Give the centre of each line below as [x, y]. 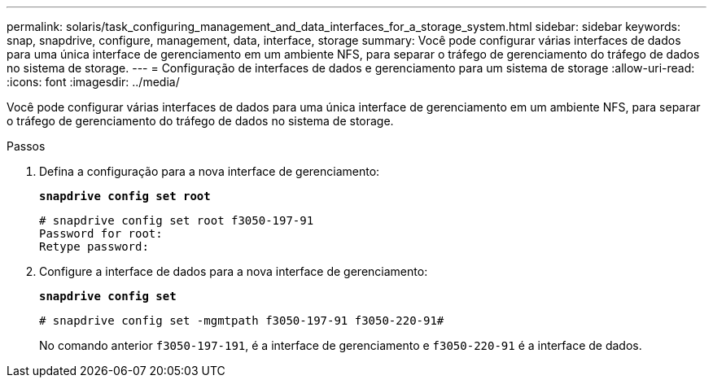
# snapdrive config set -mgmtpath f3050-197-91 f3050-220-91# [242, 321]
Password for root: [101, 233]
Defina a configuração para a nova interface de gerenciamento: [210, 171]
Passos [26, 146]
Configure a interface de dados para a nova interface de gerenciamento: [234, 271]
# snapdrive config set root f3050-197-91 [177, 220]
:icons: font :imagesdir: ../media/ [93, 82]
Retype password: [94, 247]
